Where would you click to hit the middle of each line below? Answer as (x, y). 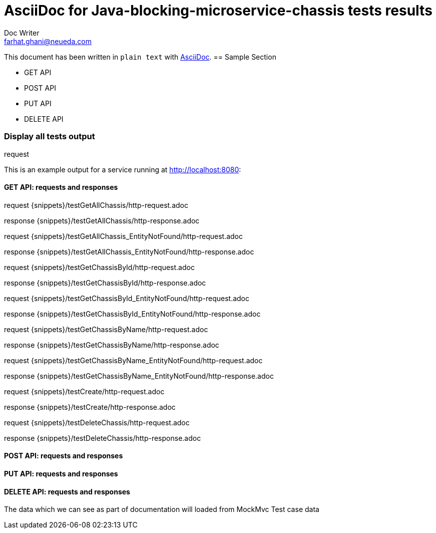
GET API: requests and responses (61, 187)
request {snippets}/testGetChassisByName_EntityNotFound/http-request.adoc (133, 360)
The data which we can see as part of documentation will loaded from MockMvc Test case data (162, 509)
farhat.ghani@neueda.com (48, 41)
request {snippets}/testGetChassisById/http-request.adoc (99, 267)
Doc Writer (22, 33)
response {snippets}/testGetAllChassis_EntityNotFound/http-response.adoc (129, 251)
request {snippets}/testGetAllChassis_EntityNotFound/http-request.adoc (124, 236)
